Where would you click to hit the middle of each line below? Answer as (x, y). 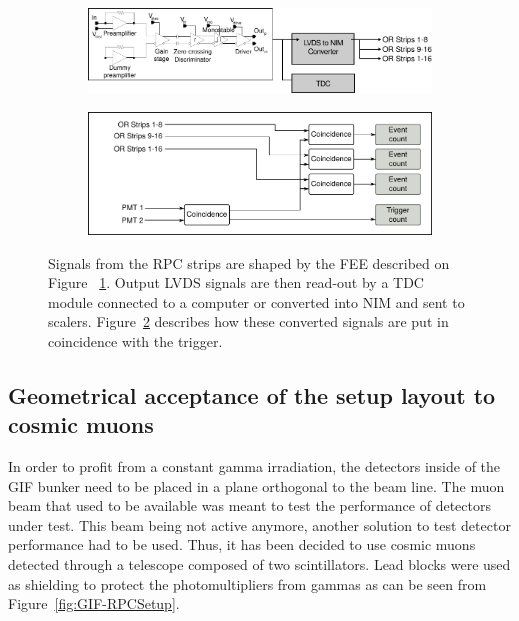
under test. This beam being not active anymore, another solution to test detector (259, 524)
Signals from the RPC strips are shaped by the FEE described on (249, 262)
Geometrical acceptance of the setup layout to (252, 394)
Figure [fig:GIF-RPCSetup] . (94, 603)
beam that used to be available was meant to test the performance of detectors (249, 505)
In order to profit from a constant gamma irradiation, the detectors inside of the (254, 466)
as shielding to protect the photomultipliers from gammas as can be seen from (247, 583)
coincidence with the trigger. (135, 340)
